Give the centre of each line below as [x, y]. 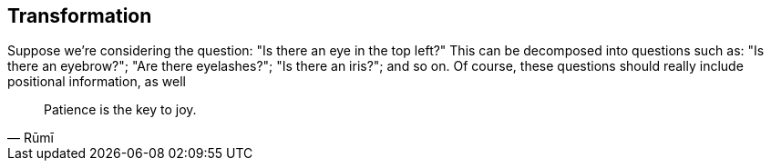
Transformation [80, 16]
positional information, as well [97, 82]
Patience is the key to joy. [120, 110]
